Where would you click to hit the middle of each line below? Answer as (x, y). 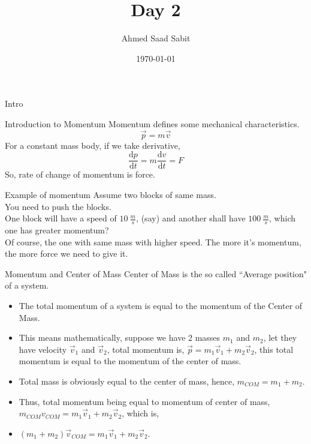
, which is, (141, 413)
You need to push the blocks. (58, 206)
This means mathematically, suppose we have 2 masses (120, 337)
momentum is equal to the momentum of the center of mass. (130, 361)
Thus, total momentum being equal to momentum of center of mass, (144, 401)
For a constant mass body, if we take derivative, (93, 145)
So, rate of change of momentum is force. (80, 174)
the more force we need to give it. (67, 253)
